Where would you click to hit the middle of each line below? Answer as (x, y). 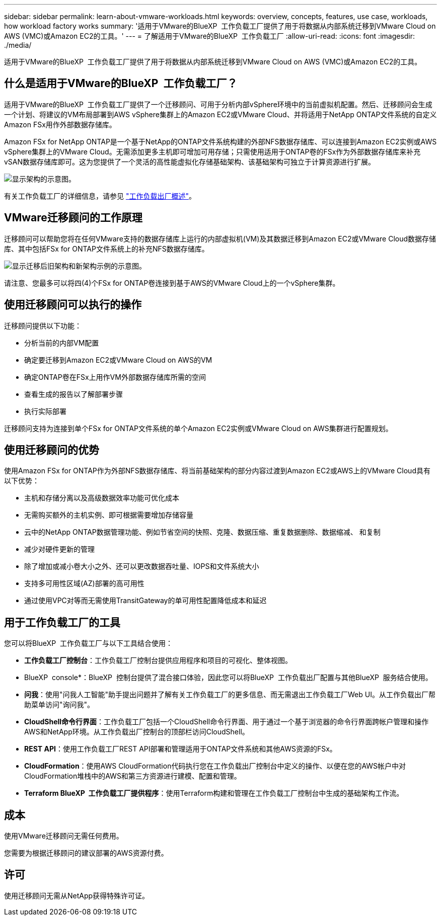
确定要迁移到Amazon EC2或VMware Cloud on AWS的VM (118, 360)
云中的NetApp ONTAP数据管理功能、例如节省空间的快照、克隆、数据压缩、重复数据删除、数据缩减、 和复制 (202, 532)
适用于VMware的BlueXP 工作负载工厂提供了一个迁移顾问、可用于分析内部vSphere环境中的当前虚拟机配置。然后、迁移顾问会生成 (218, 104)
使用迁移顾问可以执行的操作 (73, 305)
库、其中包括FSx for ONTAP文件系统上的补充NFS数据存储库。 (106, 248)
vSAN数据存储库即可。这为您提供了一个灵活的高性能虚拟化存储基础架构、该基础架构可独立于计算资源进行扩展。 (190, 161)
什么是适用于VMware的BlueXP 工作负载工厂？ (121, 83)
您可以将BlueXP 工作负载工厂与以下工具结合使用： (88, 643)
